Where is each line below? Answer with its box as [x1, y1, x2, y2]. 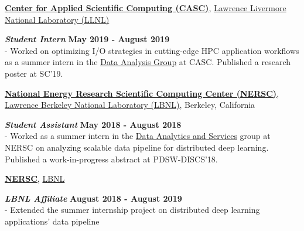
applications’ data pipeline [5, 215, 100, 227]
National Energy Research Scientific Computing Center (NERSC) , [5, 87, 279, 99]
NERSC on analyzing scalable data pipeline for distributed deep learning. [5, 141, 269, 153]
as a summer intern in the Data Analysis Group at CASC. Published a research [5, 56, 291, 68]
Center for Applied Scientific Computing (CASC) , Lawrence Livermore [5, 2, 286, 13]
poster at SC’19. [5, 67, 63, 79]
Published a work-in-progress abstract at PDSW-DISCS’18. [5, 152, 218, 165]
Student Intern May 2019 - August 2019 [5, 33, 170, 45]
